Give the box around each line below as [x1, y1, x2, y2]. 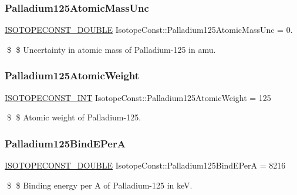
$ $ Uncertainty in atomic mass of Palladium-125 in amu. [6, 43, 216, 55]
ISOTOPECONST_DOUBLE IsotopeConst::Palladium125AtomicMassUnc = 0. [5, 23, 293, 36]
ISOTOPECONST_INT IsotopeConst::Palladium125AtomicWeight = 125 [5, 91, 271, 103]
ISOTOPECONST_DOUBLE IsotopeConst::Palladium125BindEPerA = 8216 [5, 159, 286, 172]
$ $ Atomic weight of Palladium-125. [6, 111, 141, 123]
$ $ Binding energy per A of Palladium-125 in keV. [6, 179, 193, 191]
